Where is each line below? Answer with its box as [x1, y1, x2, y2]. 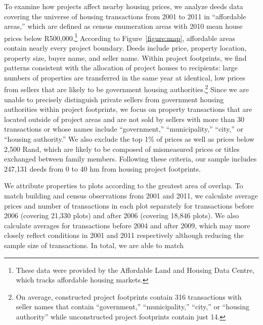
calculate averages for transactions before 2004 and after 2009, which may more [4, 220, 250, 230]
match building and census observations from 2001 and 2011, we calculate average [4, 190, 258, 200]
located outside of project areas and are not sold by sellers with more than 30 [4, 113, 245, 124]
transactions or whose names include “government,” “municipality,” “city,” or [4, 124, 243, 134]
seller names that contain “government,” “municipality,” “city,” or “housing [16, 301, 249, 312]
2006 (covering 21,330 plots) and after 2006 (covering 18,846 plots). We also [4, 210, 239, 221]
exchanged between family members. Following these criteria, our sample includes [4, 153, 257, 164]
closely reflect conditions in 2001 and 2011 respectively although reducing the [4, 230, 244, 240]
